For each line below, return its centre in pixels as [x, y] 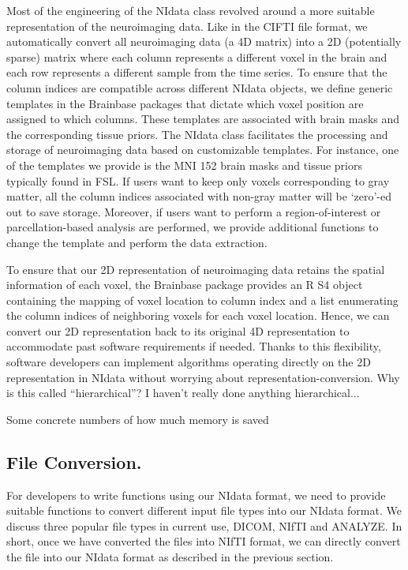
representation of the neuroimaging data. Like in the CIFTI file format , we [187, 26]
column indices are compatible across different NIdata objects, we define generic [200, 87]
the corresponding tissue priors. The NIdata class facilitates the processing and [197, 134]
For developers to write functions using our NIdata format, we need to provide [196, 495]
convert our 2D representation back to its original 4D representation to [178, 330]
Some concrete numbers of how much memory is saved [138, 419]
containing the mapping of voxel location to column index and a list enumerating [202, 300]
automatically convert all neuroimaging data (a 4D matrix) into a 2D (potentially [204, 41]
